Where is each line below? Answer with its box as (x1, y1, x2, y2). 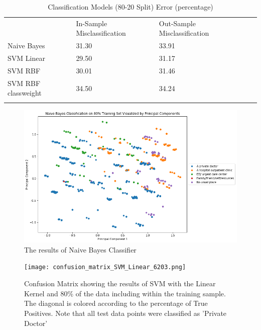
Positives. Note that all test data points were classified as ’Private (24, 307, 227, 318)
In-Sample (76, 18, 107, 28)
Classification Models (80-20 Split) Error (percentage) (48, 2, 213, 12)
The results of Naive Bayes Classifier (24, 244, 137, 255)
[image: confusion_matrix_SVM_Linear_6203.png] (24, 264, 186, 271)
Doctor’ (24, 317, 48, 328)
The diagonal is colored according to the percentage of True (24, 298, 208, 308)
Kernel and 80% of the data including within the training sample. (24, 288, 226, 298)
